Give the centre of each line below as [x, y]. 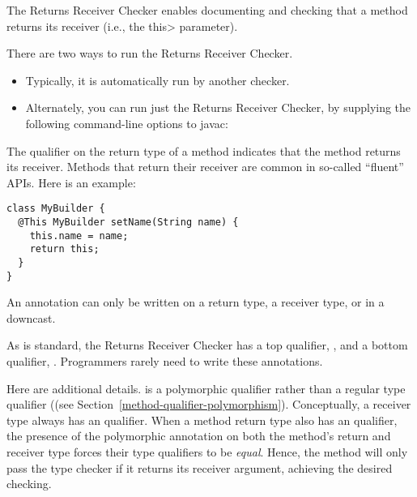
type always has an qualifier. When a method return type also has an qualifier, [202, 420]
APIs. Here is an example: [71, 182]
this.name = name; [79, 236]
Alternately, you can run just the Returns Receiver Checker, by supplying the [218, 107]
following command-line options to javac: [127, 123]
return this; [64, 249]
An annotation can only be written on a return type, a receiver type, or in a [196, 302]
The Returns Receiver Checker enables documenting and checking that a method [207, 10]
